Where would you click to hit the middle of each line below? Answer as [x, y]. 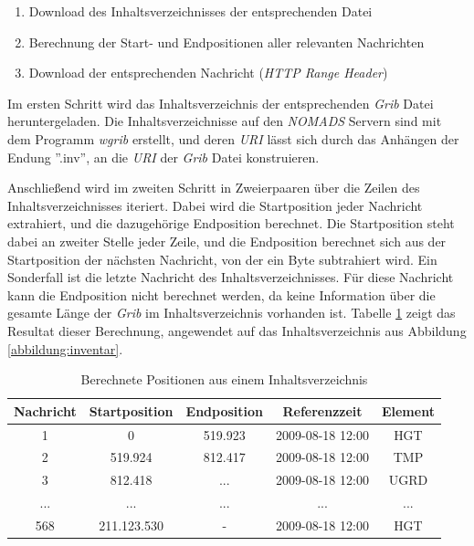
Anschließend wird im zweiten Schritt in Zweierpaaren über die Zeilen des [214, 188]
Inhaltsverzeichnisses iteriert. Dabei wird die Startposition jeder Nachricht [215, 205]
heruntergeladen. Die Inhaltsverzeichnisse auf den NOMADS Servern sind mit [225, 121]
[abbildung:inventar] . [65, 348]
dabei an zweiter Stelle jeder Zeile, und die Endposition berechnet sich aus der [227, 241]
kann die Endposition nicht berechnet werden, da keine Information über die [221, 294]
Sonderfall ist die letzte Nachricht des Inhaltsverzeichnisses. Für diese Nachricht [231, 277]
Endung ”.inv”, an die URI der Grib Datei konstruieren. [163, 157]
